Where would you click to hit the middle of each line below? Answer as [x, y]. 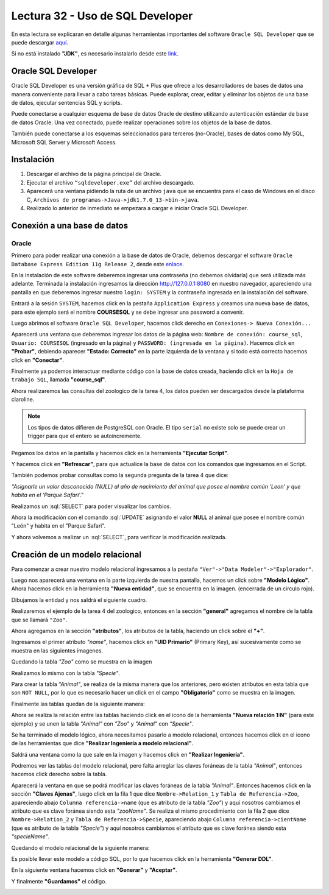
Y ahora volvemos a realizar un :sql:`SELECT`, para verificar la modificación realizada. [119, 537]
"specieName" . [30, 837]
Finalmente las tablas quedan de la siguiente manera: [78, 704]
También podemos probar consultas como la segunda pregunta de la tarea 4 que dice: [120, 475]
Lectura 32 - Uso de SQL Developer [102, 16]
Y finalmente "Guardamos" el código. [59, 881]
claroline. [23, 400]
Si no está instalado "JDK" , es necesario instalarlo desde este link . [95, 54]
